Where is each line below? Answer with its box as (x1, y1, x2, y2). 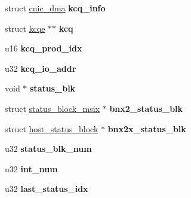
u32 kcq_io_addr (5, 62, 76, 74)
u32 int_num (5, 162, 58, 175)
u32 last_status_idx (5, 182, 88, 195)
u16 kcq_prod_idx (5, 42, 82, 54)
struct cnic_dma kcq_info (5, 2, 106, 14)
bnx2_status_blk (109, 102, 183, 114)
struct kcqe (5, 22, 45, 34)
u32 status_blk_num (5, 142, 92, 155)
